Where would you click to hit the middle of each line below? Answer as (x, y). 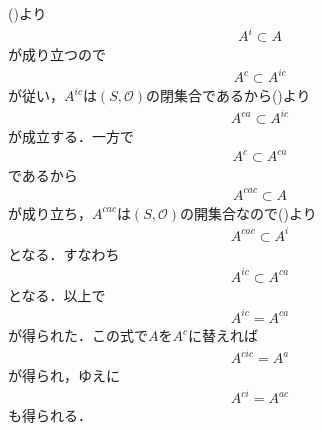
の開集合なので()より (248, 212)
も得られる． (50, 415)
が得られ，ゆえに (64, 375)
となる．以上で (57, 294)
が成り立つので (57, 54)
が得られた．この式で (78, 335)
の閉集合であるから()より (228, 95)
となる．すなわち (64, 253)
